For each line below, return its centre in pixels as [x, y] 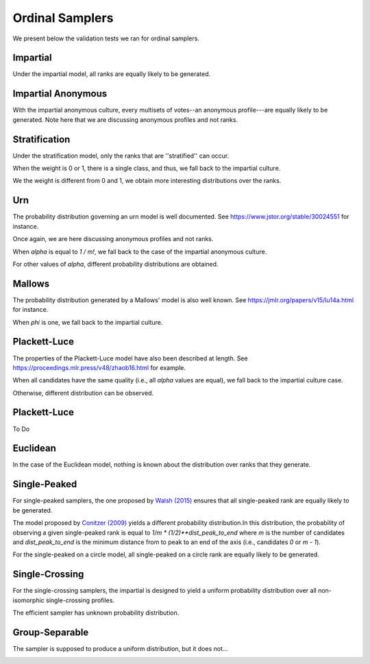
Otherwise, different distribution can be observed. [83, 393]
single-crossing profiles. [80, 600]
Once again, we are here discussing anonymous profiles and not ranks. [113, 239]
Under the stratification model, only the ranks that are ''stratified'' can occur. [121, 156]
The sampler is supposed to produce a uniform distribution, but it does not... [120, 648]
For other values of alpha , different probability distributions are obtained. [115, 264]
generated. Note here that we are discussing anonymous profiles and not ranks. [125, 119]
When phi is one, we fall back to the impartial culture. [88, 322]
